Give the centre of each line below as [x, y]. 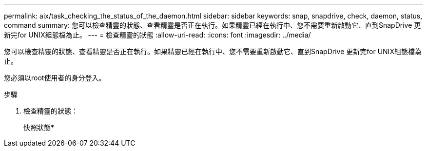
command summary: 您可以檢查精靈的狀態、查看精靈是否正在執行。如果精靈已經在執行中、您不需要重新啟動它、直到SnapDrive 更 [213, 25]
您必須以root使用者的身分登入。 [55, 78]
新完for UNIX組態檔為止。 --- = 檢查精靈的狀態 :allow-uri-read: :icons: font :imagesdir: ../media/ [157, 35]
